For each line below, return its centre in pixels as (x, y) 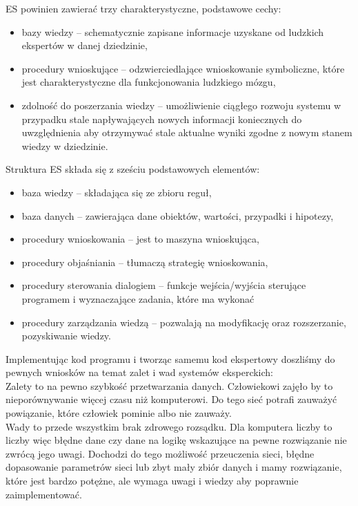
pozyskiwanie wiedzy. (66, 336)
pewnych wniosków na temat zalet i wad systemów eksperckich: (139, 372)
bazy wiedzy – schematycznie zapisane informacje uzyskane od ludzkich (173, 31)
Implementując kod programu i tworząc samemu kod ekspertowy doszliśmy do (170, 358)
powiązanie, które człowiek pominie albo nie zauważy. (119, 413)
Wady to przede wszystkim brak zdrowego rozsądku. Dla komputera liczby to (169, 426)
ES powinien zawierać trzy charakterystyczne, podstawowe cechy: (143, 8)
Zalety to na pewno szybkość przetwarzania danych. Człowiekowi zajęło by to (169, 385)
